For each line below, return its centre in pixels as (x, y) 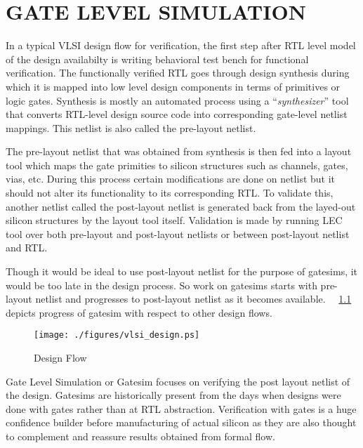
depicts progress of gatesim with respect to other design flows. (139, 312)
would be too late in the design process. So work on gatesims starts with (161, 285)
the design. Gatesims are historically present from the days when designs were (173, 395)
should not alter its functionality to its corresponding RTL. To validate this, (170, 193)
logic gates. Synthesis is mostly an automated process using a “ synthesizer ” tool (177, 100)
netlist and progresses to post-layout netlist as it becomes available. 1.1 (193, 299)
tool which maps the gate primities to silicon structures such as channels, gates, (177, 165)
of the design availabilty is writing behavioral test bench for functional (157, 59)
